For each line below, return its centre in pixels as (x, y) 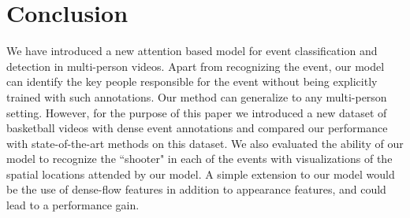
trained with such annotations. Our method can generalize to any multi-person (197, 96)
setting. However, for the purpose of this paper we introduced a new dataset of (197, 112)
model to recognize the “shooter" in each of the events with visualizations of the (199, 159)
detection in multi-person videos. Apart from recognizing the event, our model (196, 66)
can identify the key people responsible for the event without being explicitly (192, 81)
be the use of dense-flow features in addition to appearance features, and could (196, 189)
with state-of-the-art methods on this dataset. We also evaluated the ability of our (205, 143)
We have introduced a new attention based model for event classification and (192, 51)
